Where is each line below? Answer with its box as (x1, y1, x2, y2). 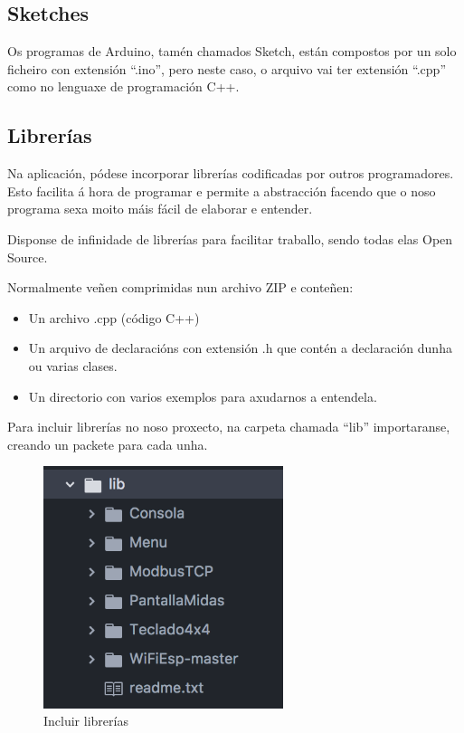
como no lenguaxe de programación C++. (7, 77, 240, 96)
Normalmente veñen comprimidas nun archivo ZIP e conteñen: (7, 278, 354, 297)
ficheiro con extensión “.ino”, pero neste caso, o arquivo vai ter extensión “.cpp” (7, 59, 446, 78)
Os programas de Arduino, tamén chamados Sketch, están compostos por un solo (7, 42, 457, 61)
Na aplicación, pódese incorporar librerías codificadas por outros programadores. (7, 164, 454, 183)
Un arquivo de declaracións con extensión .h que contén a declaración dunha (28, 338, 452, 357)
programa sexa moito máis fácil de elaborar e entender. (7, 199, 313, 218)
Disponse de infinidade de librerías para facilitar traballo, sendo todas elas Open (7, 229, 453, 248)
